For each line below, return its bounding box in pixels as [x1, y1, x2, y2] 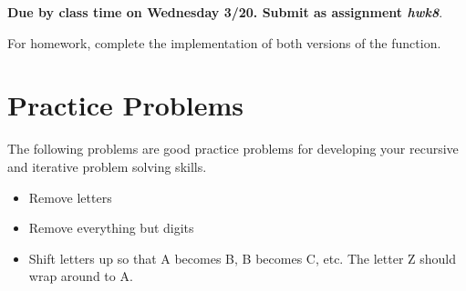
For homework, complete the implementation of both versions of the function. [7, 33, 441, 52]
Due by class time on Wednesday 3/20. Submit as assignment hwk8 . [7, 3, 443, 21]
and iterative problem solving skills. [7, 156, 207, 176]
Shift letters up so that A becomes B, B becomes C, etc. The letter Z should [28, 248, 457, 267]
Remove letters [28, 187, 112, 206]
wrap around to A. [28, 266, 133, 286]
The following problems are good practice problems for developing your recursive [7, 139, 459, 158]
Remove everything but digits [28, 218, 194, 237]
